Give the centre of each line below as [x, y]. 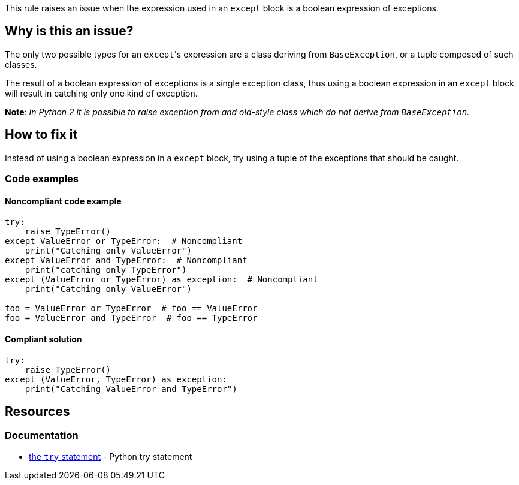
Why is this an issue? [69, 31]
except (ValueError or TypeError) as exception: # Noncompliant [162, 280]
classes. [21, 64]
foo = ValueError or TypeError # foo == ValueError [131, 308]
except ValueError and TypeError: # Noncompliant [126, 260]
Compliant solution [43, 339]
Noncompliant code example [63, 201]
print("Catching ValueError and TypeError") [131, 389]
